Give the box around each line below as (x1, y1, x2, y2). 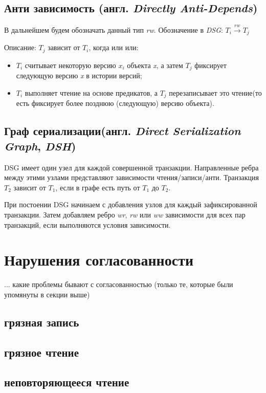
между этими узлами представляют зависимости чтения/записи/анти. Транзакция (4, 172, 259, 183)
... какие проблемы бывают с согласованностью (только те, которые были (4, 279, 233, 290)
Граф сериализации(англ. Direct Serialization (4, 123, 241, 139)
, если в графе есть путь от (55, 182, 140, 192)
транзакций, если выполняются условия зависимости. (4, 219, 171, 230)
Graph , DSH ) (4, 138, 76, 154)
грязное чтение (4, 344, 79, 360)
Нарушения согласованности (4, 249, 194, 270)
